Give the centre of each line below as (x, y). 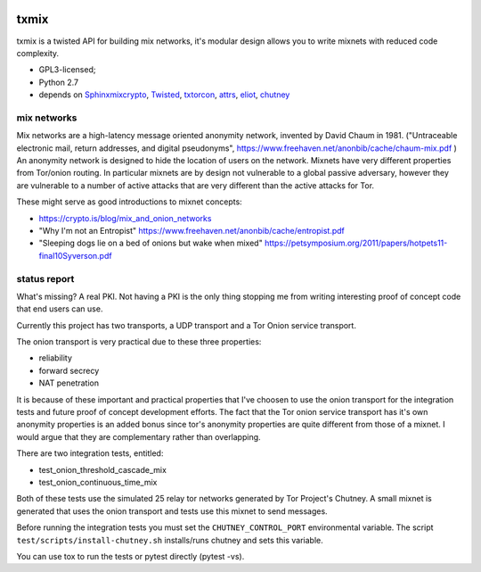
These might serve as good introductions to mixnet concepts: (129, 202)
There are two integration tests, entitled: (90, 453)
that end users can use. (60, 309)
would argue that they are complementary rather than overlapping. (139, 436)
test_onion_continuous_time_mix (98, 482)
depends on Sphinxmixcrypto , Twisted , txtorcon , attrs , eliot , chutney (164, 95)
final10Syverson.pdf (75, 255)
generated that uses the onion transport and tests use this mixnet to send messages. (172, 511)
